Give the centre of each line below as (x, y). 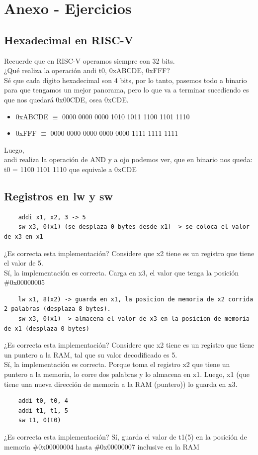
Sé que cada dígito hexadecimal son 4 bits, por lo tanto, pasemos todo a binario (126, 80)
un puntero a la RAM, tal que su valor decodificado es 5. (91, 354)
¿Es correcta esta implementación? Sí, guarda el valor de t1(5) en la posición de (126, 437)
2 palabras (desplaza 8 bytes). (57, 309)
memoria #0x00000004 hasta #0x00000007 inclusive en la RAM (102, 446)
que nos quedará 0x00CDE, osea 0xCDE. (66, 99)
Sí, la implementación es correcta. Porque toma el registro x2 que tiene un (117, 364)
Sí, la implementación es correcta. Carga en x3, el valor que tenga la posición (121, 272)
